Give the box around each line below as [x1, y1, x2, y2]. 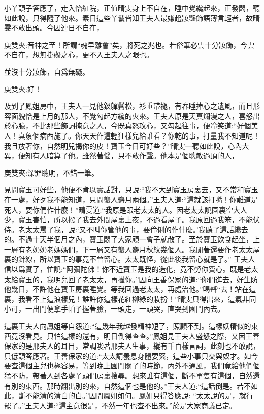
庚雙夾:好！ [4, 83, 42, 94]
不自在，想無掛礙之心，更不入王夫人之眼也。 [4, 49, 153, 60]
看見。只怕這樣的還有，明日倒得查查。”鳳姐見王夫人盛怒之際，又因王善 [25, 330, 260, 341]
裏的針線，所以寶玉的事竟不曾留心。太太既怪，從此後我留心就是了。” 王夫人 [4, 254, 255, 264]
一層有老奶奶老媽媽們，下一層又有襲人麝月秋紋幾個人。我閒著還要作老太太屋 [4, 244, 260, 254]
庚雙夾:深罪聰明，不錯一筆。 [4, 167, 98, 178]
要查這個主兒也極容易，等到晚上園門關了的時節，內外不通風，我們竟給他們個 [4, 360, 260, 371]
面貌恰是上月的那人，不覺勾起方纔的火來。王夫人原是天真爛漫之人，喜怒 [11, 110, 253, 121]
